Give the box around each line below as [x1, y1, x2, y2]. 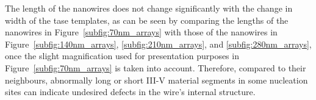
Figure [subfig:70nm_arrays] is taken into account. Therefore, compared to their [5, 61, 306, 74]
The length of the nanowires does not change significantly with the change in [5, 2, 293, 14]
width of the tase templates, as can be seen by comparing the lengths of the [5, 13, 289, 26]
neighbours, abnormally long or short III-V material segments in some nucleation [5, 73, 308, 86]
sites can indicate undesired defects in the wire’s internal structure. [5, 85, 256, 98]
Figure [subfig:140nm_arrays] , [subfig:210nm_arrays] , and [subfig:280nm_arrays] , [5, 37, 312, 50]
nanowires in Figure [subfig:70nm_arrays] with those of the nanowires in [5, 26, 278, 38]
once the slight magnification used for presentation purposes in [5, 49, 239, 62]
